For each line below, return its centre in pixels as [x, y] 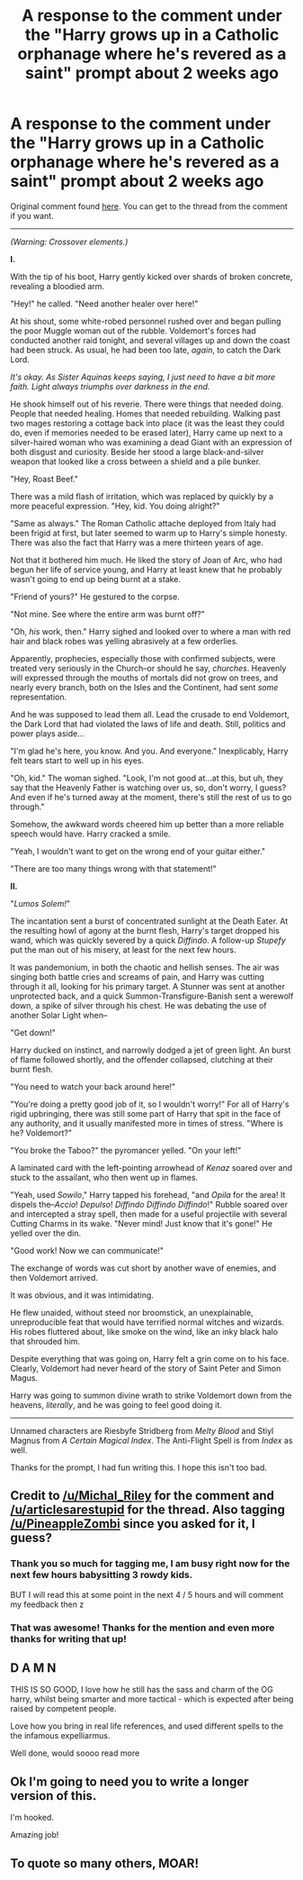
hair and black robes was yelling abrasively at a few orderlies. [125, 641]
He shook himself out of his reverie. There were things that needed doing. [147, 404]
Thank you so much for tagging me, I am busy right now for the [150, 1564]
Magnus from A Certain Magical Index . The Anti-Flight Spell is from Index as [151, 1440]
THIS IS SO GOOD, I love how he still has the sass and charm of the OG [142, 1690]
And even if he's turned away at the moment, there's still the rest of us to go [151, 797]
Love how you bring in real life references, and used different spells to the [147, 1726]
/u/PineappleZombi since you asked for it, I [133, 1524]
